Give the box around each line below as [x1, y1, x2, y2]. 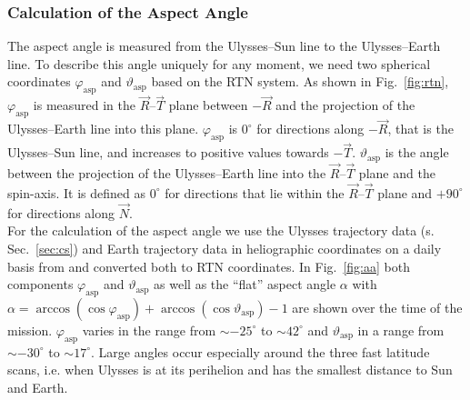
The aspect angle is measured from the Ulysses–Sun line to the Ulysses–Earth [7, 36, 441, 55]
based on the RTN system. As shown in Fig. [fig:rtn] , [151, 72, 449, 91]
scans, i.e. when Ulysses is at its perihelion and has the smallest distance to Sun [7, 360, 453, 379]
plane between [168, 95, 248, 115]
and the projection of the [275, 95, 415, 115]
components [7, 275, 74, 294]
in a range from [357, 320, 445, 339]
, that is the [387, 119, 454, 138]
